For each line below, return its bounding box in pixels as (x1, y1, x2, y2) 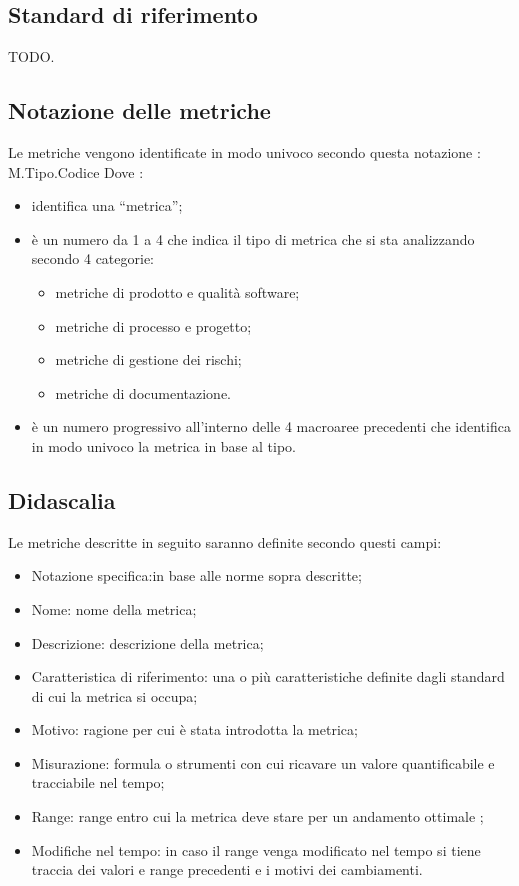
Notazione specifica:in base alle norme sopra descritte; (31, 565, 362, 586)
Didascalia (8, 484, 116, 515)
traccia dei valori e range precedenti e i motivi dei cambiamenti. (31, 859, 423, 880)
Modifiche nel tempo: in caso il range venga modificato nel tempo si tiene (31, 839, 481, 860)
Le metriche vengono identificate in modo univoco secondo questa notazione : (8, 142, 481, 162)
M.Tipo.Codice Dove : (8, 161, 144, 182)
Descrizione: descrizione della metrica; (31, 632, 264, 653)
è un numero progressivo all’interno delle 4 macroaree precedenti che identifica (31, 416, 511, 437)
